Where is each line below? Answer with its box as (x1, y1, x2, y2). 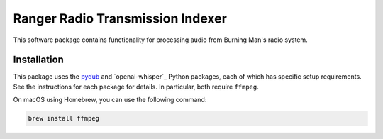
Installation (13, 54, 64, 66)
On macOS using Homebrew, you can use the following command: (13, 96, 207, 104)
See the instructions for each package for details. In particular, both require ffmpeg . (13, 82, 259, 91)
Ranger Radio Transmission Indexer (13, 11, 227, 26)
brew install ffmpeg (28, 114, 99, 123)
